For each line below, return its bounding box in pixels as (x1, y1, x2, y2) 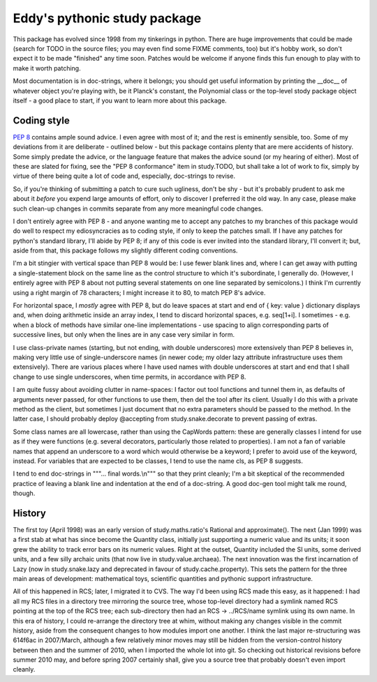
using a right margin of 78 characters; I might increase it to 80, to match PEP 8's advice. (13, 288, 266, 296)
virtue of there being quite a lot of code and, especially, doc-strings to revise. (13, 172, 235, 181)
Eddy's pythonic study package (13, 10, 202, 26)
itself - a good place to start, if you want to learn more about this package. (13, 96, 227, 105)
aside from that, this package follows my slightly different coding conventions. (13, 246, 238, 255)
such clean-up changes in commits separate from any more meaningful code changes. (13, 204, 263, 213)
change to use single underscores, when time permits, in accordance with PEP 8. (13, 372, 246, 381)
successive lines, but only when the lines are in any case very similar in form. (13, 331, 235, 339)
